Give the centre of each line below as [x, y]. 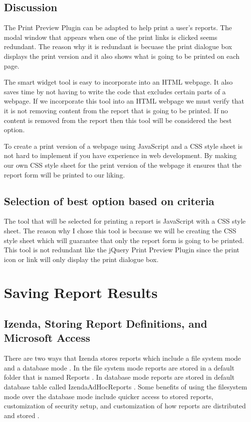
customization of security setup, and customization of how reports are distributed [125, 406]
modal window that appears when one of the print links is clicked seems [111, 37]
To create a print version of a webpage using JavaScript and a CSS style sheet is [123, 146]
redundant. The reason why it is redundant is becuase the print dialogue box [118, 46]
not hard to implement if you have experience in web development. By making [120, 155]
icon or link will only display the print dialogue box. [81, 259]
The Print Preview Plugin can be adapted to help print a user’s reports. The [118, 27]
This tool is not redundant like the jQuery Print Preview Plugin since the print [122, 250]
